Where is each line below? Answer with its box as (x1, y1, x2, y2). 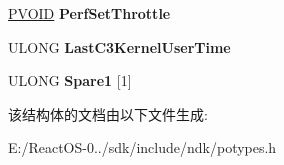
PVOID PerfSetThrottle (8, 3, 171, 23)
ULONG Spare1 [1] (8, 70, 132, 91)
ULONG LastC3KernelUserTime (8, 36, 231, 57)
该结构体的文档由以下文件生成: (8, 103, 208, 124)
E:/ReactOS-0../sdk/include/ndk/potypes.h (8, 137, 277, 158)
